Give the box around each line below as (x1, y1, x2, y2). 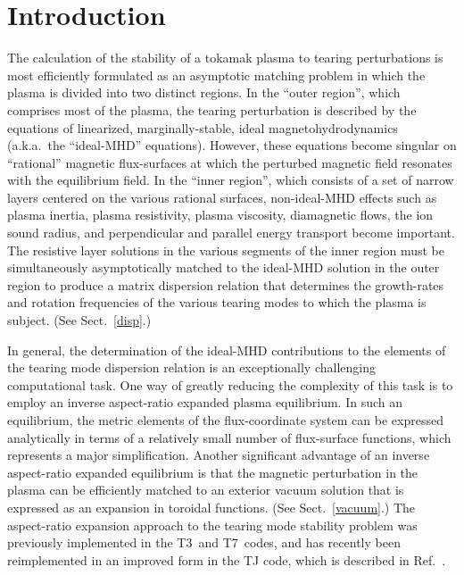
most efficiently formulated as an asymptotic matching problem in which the (7, 65, 426, 84)
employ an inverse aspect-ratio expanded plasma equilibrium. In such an (7, 393, 403, 412)
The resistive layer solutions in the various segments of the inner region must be (7, 240, 444, 259)
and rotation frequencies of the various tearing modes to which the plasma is (7, 293, 427, 312)
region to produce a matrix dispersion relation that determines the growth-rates (7, 275, 444, 294)
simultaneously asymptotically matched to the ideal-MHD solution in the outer (7, 258, 440, 277)
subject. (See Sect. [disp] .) (7, 311, 152, 329)
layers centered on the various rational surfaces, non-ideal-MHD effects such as (7, 187, 437, 206)
